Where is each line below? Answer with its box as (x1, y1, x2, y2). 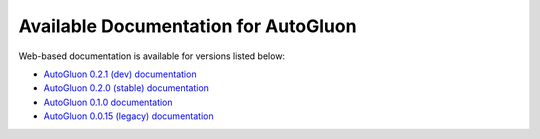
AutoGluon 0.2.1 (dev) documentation (43, 68, 197, 80)
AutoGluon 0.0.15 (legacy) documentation (43, 110, 214, 122)
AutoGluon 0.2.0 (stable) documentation (43, 82, 210, 94)
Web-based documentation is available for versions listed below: (18, 50, 285, 62)
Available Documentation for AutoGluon (18, 15, 357, 37)
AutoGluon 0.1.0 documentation (43, 96, 174, 108)
